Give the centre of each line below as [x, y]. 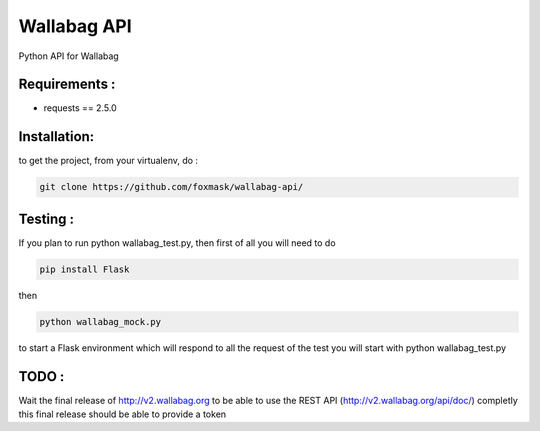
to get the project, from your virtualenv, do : [108, 161]
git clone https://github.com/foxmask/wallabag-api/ [171, 187]
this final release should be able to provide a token [122, 414]
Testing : [46, 218]
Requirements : [67, 84]
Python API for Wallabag [68, 56]
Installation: [56, 136]
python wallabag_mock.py [100, 321]
